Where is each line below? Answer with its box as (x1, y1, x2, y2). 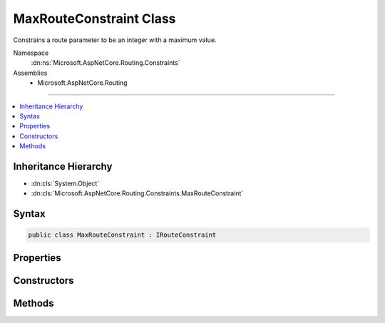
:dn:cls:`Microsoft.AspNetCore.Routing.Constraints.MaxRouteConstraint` (31, 189, 244, 198)
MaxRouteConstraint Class (13, 11, 176, 26)
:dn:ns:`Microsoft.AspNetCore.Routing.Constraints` (31, 58, 181, 67)
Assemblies (13, 68, 48, 77)
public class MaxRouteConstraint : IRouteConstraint (28, 231, 217, 239)
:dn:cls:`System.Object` (31, 179, 100, 188)
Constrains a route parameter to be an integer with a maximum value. (13, 36, 217, 44)
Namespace (13, 48, 49, 57)
